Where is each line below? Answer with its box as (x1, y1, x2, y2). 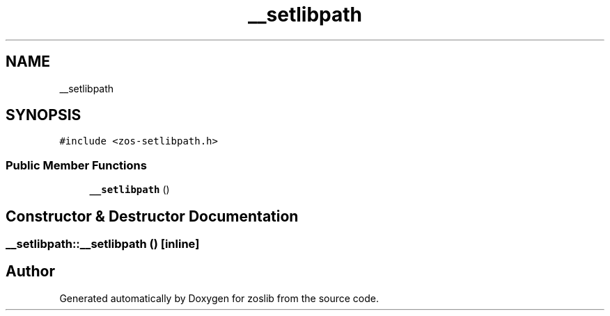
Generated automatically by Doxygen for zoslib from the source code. (59, 292, 379, 304)
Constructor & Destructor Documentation (6, 207, 299, 225)
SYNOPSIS (6, 106, 81, 124)
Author (6, 263, 55, 281)
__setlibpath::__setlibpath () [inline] (6, 237, 200, 251)
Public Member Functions (6, 158, 147, 172)
